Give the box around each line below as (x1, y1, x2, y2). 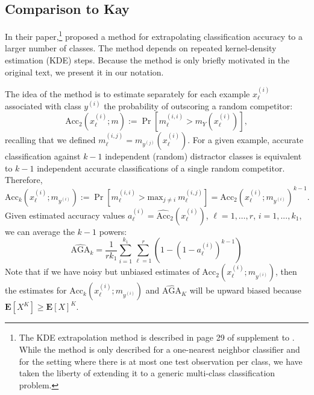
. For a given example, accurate (187, 133, 304, 146)
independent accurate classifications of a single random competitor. (37, 161, 285, 174)
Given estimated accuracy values (5, 208, 125, 221)
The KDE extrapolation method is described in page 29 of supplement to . (19, 331, 295, 344)
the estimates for (5, 284, 67, 297)
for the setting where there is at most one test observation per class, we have (19, 355, 303, 367)
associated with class (5, 99, 81, 112)
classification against (5, 150, 81, 162)
